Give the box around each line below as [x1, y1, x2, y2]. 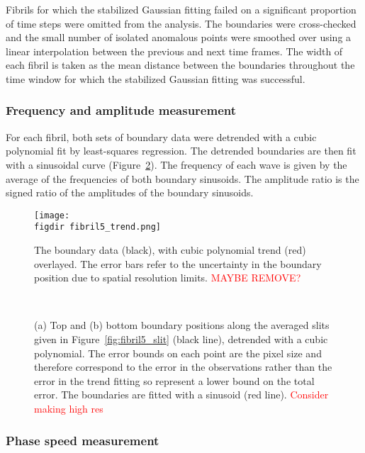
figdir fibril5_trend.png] [34, 222, 161, 233]
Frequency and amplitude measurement [6, 101, 237, 119]
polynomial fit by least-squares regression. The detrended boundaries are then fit [6, 143, 356, 158]
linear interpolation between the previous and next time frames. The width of [6, 43, 343, 58]
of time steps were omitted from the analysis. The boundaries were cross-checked [6, 16, 356, 30]
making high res [34, 401, 103, 415]
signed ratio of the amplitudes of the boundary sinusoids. [6, 185, 254, 200]
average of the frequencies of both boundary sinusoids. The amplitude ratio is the [6, 171, 359, 186]
